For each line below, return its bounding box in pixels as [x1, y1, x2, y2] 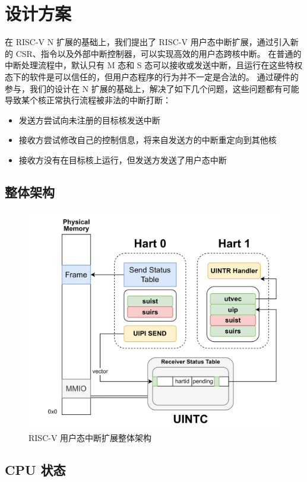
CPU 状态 [5, 460, 66, 478]
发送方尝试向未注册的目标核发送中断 [18, 113, 160, 126]
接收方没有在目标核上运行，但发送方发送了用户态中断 [18, 153, 227, 166]
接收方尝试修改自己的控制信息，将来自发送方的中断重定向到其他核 [18, 134, 277, 146]
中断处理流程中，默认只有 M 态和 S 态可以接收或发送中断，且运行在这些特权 [5, 59, 303, 71]
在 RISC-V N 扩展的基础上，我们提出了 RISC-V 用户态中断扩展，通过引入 [5, 36, 290, 48]
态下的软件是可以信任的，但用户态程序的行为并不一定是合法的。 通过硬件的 [5, 70, 299, 83]
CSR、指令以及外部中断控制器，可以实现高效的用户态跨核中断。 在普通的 [15, 47, 302, 59]
